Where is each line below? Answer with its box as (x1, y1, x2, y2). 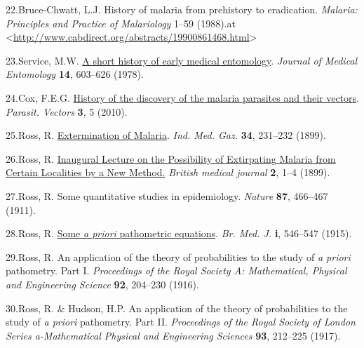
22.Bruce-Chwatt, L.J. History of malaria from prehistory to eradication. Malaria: (6, 2, 358, 16)
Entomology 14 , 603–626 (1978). (6, 67, 144, 81)
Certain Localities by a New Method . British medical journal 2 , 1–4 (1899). (6, 165, 330, 180)
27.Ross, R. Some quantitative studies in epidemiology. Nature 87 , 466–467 (6, 188, 328, 203)
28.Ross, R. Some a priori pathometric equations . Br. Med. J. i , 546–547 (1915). (6, 226, 352, 241)
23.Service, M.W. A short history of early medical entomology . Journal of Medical (6, 53, 358, 67)
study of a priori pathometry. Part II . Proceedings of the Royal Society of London (6, 314, 356, 329)
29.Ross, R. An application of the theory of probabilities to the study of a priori (6, 249, 351, 264)
